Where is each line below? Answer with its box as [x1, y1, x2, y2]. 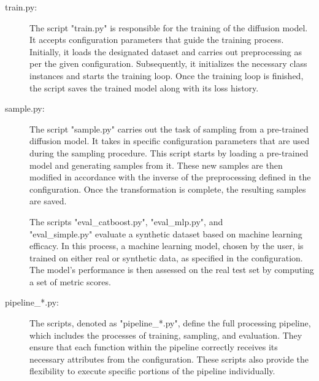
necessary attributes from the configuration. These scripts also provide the [29, 352, 309, 365]
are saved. [29, 194, 67, 207]
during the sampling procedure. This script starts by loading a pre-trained [29, 146, 309, 159]
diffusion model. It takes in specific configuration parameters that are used [29, 134, 310, 147]
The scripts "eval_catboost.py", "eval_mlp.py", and [29, 215, 223, 228]
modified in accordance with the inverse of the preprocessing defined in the [29, 171, 311, 183]
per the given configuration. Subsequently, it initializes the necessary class [29, 57, 307, 70]
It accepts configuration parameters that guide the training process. [29, 33, 284, 46]
